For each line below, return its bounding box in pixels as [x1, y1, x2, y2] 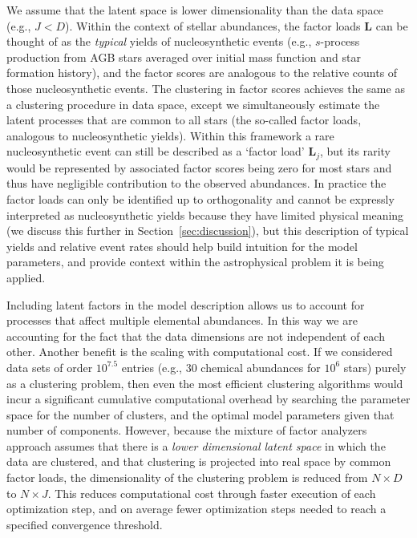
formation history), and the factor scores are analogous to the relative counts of [6, 64, 398, 81]
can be [375, 17, 408, 34]
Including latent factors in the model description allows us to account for [6, 296, 365, 313]
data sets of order [6, 358, 93, 375]
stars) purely [343, 358, 407, 375]
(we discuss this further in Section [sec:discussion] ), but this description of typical [6, 222, 409, 239]
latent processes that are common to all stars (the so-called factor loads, [6, 111, 362, 128]
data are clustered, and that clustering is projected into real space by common [6, 453, 391, 470]
